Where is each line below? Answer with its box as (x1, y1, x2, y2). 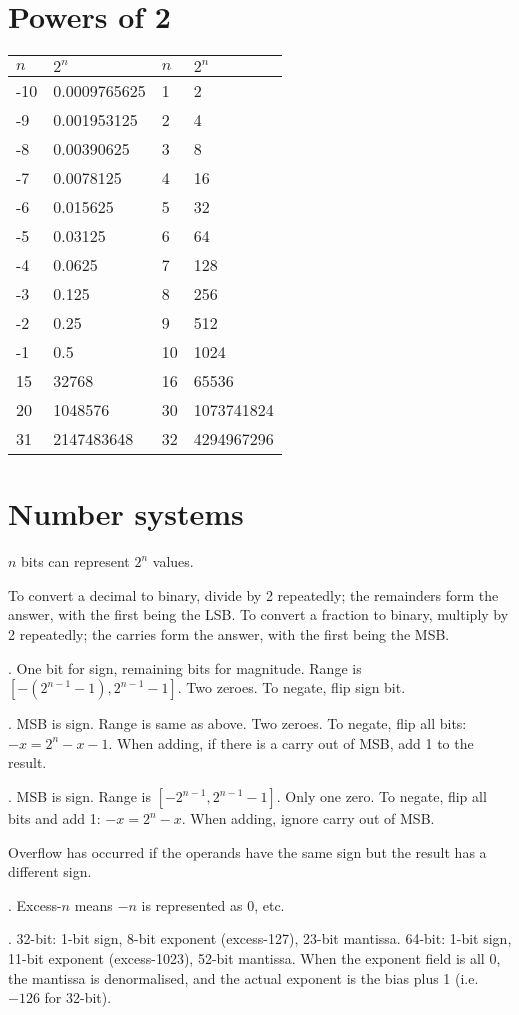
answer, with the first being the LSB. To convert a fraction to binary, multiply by (8, 604, 509, 625)
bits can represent (21, 551, 130, 572)
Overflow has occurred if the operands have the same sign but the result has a (8, 841, 487, 862)
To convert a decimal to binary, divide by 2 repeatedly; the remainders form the (8, 584, 499, 605)
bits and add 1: (8, 808, 101, 828)
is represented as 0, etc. (141, 894, 285, 915)
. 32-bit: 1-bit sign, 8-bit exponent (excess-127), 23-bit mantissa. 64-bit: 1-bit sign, (8, 928, 512, 949)
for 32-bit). (44, 987, 112, 1008)
